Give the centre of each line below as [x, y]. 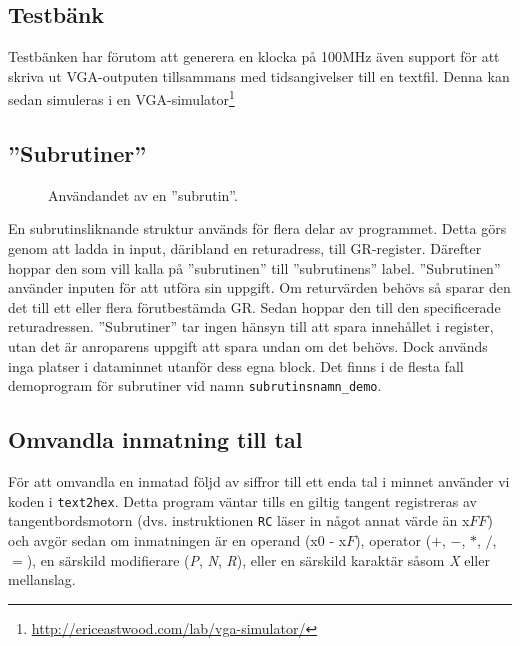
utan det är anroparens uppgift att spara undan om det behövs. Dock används [248, 346]
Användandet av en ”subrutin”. [143, 194]
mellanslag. [42, 579]
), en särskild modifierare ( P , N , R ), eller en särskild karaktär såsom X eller [258, 559]
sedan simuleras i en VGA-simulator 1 [121, 98]
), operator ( [393, 539]
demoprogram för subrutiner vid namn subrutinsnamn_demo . [195, 385]
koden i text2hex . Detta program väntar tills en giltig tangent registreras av [243, 500]
